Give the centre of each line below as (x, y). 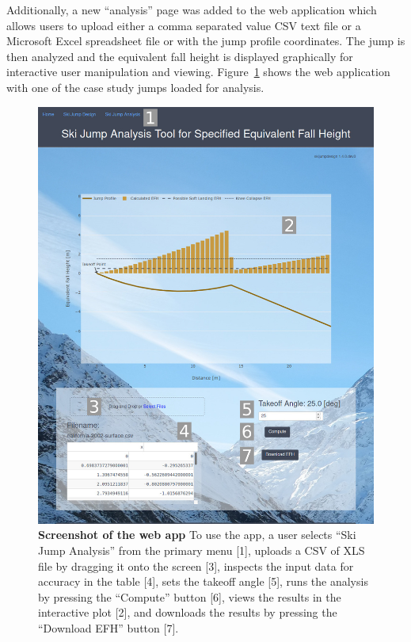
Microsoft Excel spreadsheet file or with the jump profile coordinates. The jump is (206, 41)
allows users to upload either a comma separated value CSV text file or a (184, 25)
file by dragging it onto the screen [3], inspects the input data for (196, 566)
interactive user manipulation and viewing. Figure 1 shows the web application (198, 72)
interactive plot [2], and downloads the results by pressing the (188, 612)
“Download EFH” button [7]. (108, 627)
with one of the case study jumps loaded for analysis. (135, 87)
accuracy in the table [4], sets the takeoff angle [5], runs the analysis (203, 581)
